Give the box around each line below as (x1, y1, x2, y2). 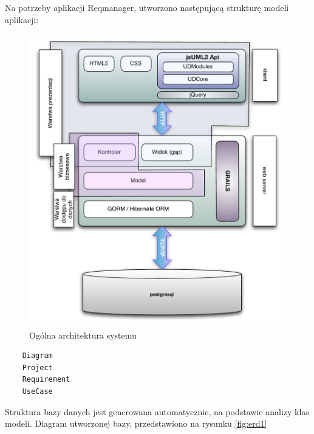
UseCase (22, 387, 53, 396)
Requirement (22, 375, 70, 384)
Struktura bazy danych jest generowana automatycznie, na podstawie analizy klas (5, 405, 309, 418)
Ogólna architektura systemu (29, 328, 137, 341)
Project (22, 363, 53, 372)
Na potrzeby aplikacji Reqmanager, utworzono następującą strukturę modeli (5, 1, 289, 13)
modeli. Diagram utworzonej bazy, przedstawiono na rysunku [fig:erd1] (5, 417, 267, 430)
